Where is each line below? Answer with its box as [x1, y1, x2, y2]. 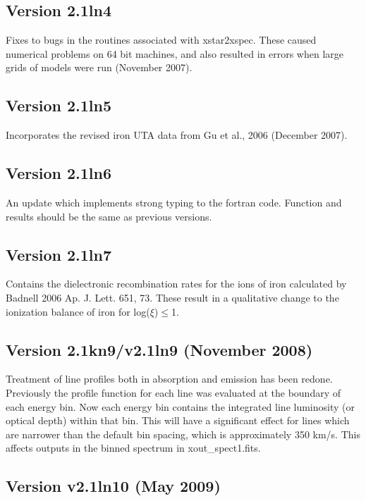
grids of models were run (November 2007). [6, 60, 193, 75]
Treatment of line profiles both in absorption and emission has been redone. [6, 371, 333, 386]
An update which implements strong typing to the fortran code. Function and [6, 194, 342, 209]
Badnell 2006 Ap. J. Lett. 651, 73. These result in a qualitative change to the [6, 290, 339, 304]
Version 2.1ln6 [6, 162, 112, 184]
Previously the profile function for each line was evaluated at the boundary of [6, 385, 341, 400]
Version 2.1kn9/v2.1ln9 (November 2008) [6, 338, 313, 360]
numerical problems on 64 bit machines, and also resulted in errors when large [6, 46, 343, 61]
